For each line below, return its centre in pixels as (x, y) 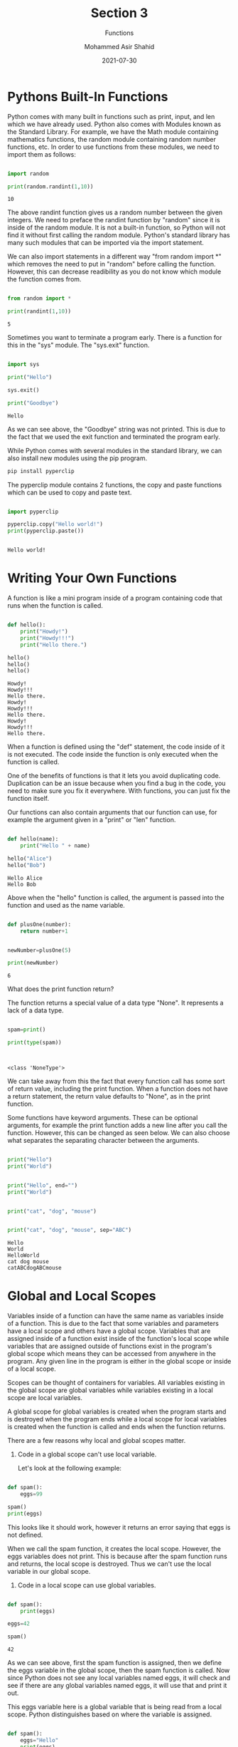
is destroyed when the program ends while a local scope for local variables (117, 1419)
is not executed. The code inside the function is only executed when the (113, 755)
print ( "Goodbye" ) (33, 403)
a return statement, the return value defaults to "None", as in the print (109, 1096)
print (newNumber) (33, 963)
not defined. (25, 1535)
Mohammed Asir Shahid (119, 46)
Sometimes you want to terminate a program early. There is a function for (115, 338)
